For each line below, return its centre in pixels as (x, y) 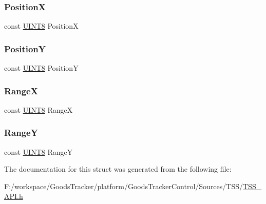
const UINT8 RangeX (39, 109)
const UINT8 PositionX (41, 26)
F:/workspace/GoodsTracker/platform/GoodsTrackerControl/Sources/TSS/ (123, 186)
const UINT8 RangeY (39, 151)
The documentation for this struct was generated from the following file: (118, 169)
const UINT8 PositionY (41, 68)
